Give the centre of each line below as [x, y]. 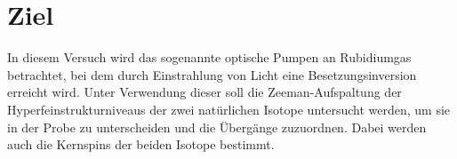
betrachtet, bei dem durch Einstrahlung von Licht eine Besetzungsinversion [212, 74]
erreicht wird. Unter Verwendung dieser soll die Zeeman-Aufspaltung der [204, 92]
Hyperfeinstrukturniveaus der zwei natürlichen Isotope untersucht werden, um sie [229, 109]
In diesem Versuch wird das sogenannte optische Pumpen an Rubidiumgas [209, 57]
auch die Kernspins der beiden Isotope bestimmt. [141, 144]
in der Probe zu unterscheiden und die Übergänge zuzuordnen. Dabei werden [217, 127]
